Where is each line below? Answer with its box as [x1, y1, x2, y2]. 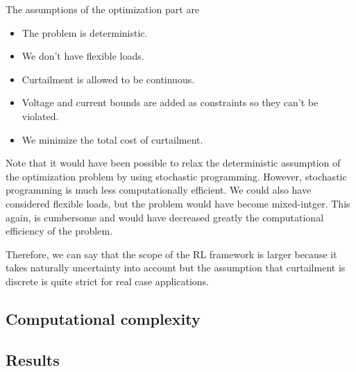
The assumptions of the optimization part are [6, 2, 200, 16]
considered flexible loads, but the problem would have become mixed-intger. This [6, 196, 350, 210]
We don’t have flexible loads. [22, 49, 144, 63]
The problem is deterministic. [22, 25, 148, 40]
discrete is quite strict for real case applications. [6, 273, 209, 288]
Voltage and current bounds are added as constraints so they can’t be [22, 95, 319, 110]
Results [6, 348, 60, 370]
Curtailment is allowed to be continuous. [22, 71, 195, 86]
